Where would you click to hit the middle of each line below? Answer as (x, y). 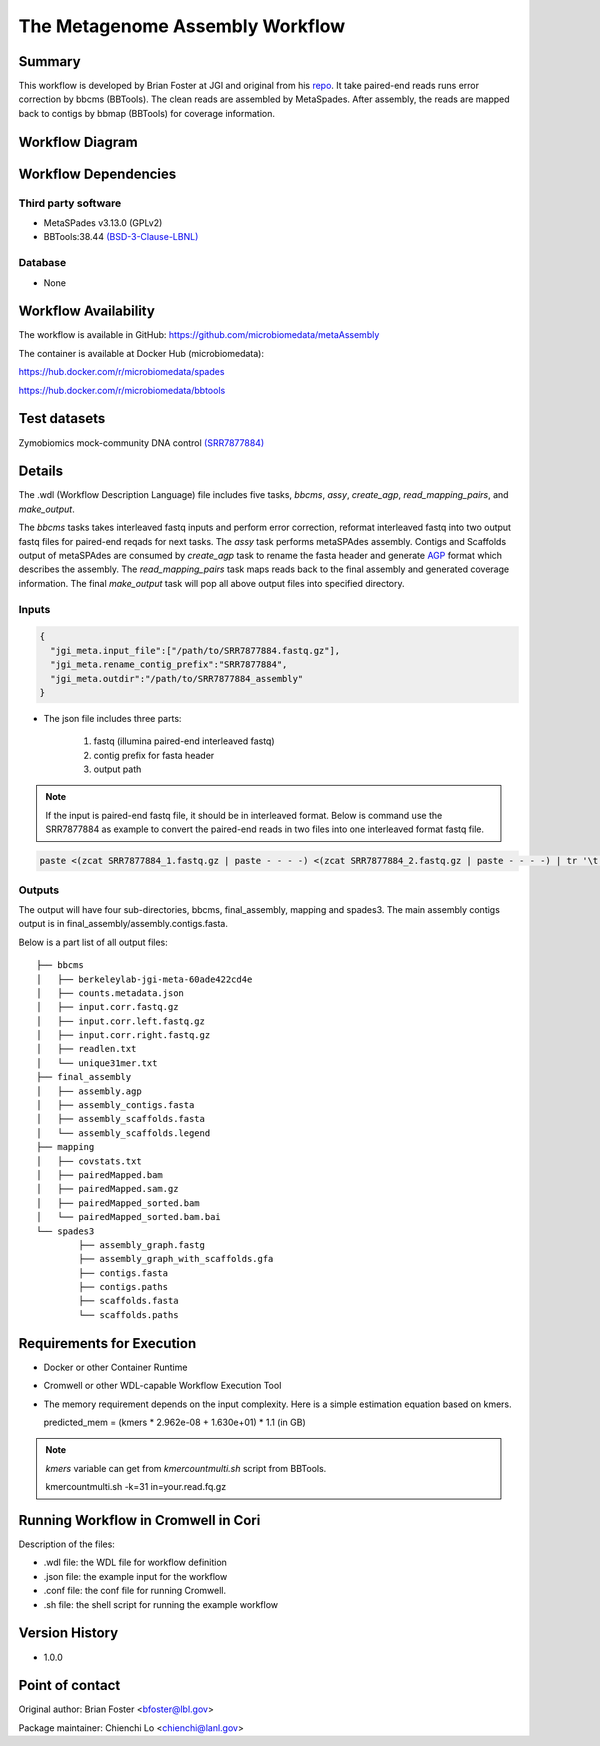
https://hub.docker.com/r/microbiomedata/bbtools (122, 390)
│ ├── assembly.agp (89, 1091)
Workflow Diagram (78, 141)
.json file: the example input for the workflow (135, 1576)
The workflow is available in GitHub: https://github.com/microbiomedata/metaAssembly (199, 335)
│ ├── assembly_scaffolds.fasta (120, 1119)
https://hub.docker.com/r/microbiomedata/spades (121, 372)
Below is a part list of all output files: (93, 942)
